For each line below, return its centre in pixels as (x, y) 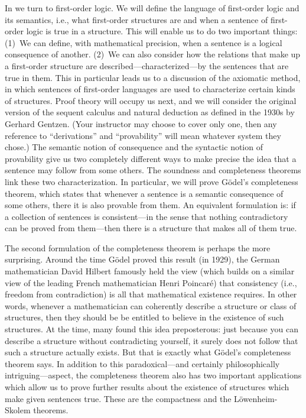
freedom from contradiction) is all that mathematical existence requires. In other (151, 294)
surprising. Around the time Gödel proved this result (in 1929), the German (142, 259)
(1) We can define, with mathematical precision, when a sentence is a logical (144, 42)
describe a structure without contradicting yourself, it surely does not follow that (152, 340)
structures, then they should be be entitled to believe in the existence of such (144, 317)
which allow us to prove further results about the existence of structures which (147, 387)
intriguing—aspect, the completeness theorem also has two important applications (153, 375)
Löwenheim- (256, 398)
